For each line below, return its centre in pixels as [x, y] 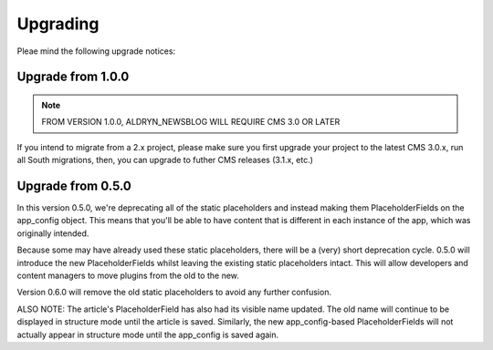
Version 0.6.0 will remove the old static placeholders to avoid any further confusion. [174, 293]
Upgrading [58, 24]
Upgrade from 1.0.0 [73, 77]
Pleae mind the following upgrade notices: [96, 51]
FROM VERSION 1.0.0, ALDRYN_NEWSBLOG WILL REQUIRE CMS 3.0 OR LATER [191, 122]
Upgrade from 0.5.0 [74, 185]
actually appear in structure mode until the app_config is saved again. [148, 335]
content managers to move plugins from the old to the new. [128, 275]
